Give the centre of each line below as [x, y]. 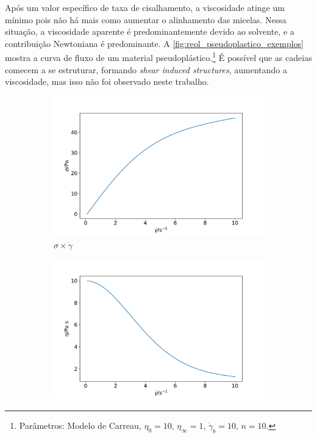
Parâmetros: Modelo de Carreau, [80, 425]
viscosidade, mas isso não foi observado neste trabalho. [107, 81]
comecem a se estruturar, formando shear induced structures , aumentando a [146, 69]
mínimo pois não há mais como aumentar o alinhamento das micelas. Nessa [146, 19]
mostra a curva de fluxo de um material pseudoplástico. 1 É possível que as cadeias [158, 57]
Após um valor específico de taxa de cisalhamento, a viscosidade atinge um [145, 7]
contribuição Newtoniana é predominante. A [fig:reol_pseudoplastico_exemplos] [154, 43]
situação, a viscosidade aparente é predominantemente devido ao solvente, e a [150, 31]
